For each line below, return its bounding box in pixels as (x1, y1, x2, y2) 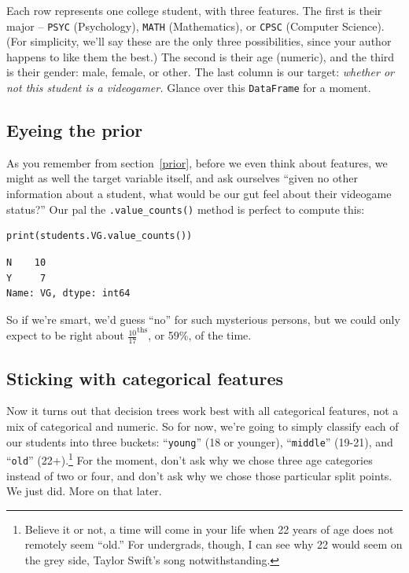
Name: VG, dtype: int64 (6, 288, 131, 299)
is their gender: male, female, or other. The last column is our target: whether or (6, 64, 394, 80)
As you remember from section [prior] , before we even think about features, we (6, 154, 388, 171)
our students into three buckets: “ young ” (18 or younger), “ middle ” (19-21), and (6, 433, 393, 450)
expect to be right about (6, 327, 124, 343)
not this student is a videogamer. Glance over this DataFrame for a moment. (6, 79, 371, 96)
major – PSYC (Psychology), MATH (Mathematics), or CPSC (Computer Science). (6, 17, 385, 34)
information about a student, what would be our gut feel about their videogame (6, 185, 392, 202)
